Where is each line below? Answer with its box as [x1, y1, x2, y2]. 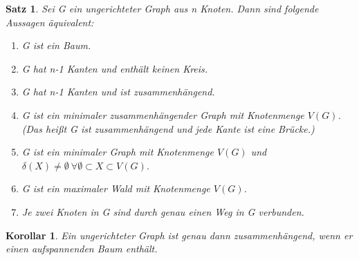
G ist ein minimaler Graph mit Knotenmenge [21, 145, 214, 159]
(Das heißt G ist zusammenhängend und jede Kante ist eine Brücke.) [21, 121, 315, 136]
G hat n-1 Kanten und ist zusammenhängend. [21, 84, 215, 99]
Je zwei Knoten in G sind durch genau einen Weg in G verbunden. [21, 204, 304, 219]
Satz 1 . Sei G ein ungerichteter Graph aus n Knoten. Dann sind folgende [6, 1, 319, 15]
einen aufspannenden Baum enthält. [6, 241, 158, 256]
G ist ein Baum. [21, 38, 91, 53]
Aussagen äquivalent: [6, 15, 94, 29]
